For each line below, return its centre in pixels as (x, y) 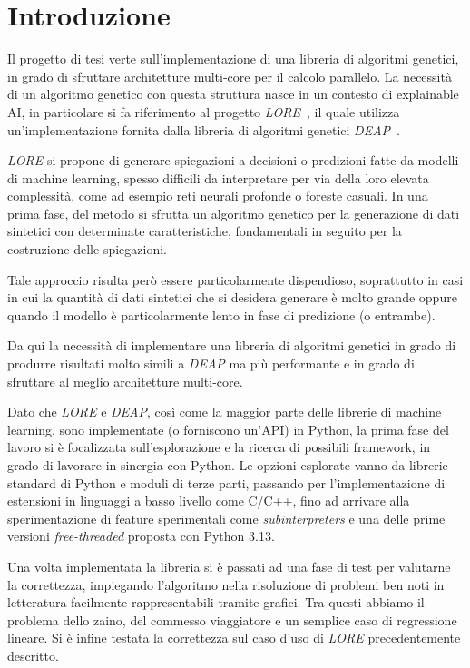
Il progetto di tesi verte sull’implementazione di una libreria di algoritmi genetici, (233, 59)
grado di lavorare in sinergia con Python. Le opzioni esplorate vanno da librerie (228, 465)
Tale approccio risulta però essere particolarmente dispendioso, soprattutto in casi (235, 279)
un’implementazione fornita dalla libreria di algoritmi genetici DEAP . (204, 129)
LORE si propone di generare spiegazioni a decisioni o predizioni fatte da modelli (233, 160)
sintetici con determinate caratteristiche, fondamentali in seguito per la (205, 231)
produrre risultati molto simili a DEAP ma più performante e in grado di (211, 363)
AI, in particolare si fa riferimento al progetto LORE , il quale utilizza (204, 111)
